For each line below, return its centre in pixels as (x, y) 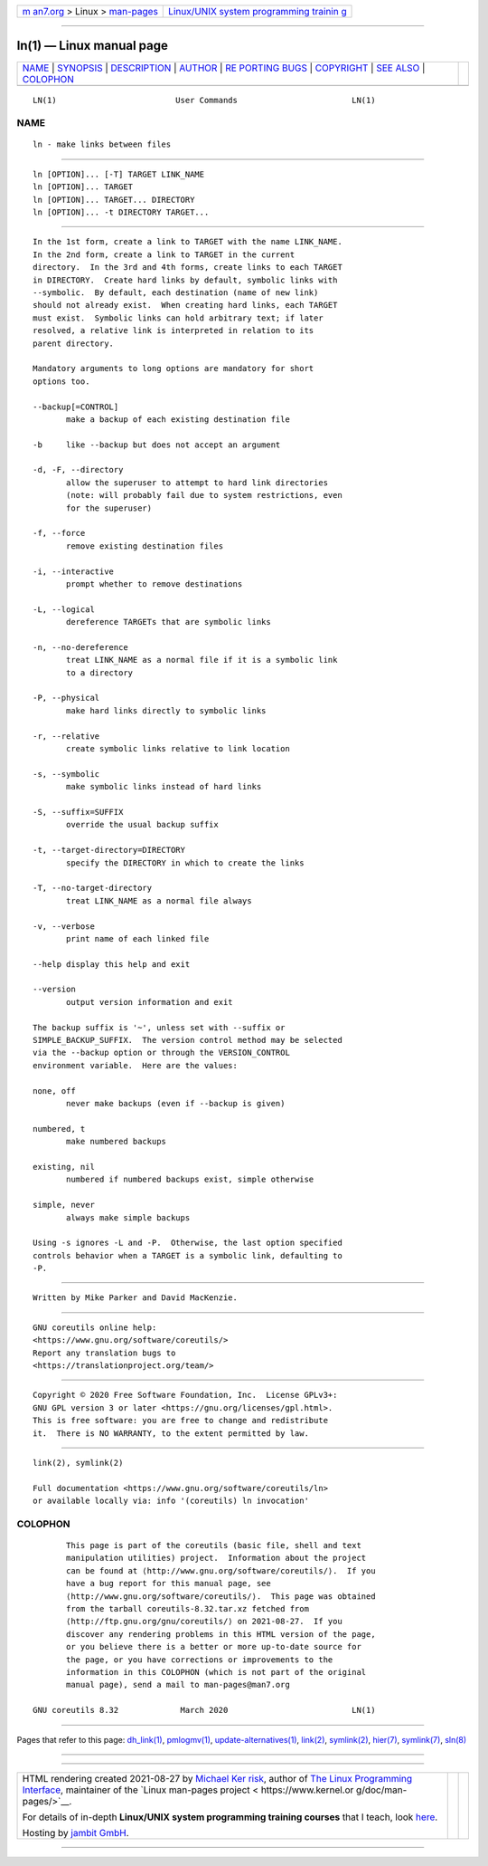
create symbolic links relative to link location (178, 749)
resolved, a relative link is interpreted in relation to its (174, 331)
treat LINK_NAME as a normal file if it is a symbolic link (202, 660)
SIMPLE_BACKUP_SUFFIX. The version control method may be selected (188, 1040)
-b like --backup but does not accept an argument (157, 445)
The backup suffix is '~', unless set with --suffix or (159, 1027)
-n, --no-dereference (80, 647)
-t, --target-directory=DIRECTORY (109, 850)
